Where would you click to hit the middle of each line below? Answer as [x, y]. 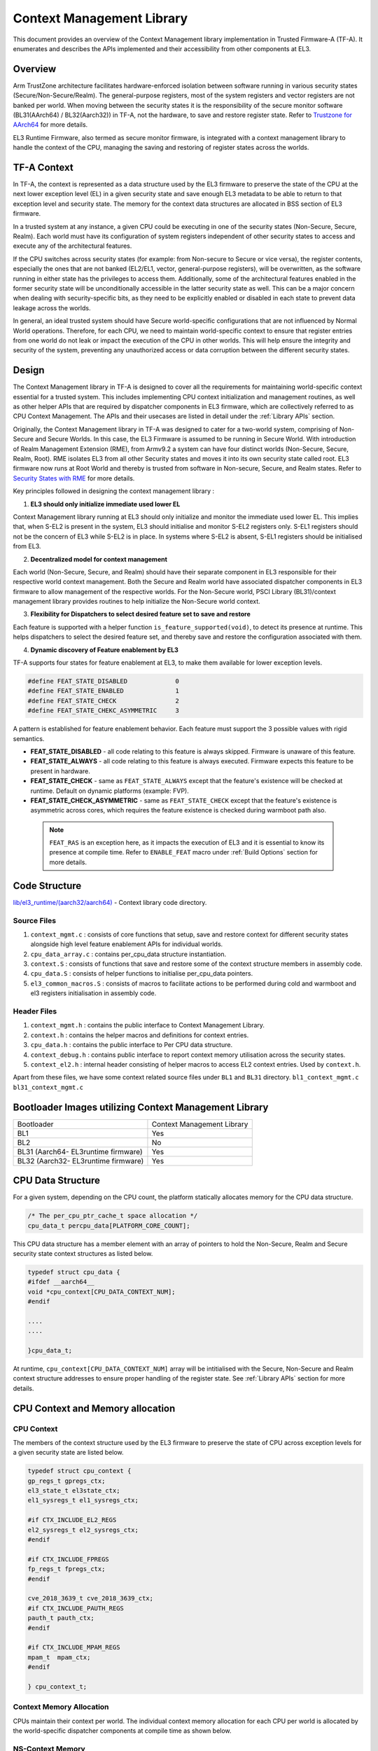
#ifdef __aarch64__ [61, 1282]
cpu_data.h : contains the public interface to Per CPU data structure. [132, 1045]
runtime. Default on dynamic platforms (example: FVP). [110, 791]
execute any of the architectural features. [72, 246]
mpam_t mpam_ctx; [59, 1657]
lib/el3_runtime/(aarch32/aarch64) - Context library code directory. [110, 902]
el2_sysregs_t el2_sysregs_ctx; [83, 1530]
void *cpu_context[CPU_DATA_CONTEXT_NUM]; [101, 1292]
